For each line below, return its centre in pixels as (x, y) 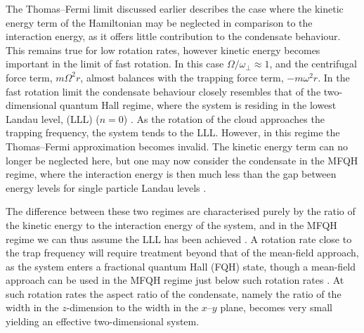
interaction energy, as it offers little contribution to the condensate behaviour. (173, 36)
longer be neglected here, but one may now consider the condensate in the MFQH (182, 160)
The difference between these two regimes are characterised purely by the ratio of (181, 211)
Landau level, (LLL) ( (53, 118)
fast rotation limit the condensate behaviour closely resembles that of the (163, 91)
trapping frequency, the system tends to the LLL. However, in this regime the (173, 132)
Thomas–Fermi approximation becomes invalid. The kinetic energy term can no (177, 146)
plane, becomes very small (277, 307)
